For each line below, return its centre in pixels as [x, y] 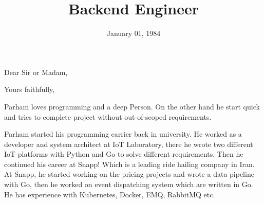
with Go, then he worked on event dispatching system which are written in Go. [129, 184]
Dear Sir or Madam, [36, 72]
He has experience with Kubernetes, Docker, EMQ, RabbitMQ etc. [110, 194]
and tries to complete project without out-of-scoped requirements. [108, 116]
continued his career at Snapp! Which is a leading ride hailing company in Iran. [129, 164]
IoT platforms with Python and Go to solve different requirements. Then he [124, 154]
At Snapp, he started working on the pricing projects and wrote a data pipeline [129, 174]
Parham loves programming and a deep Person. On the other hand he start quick [132, 106]
